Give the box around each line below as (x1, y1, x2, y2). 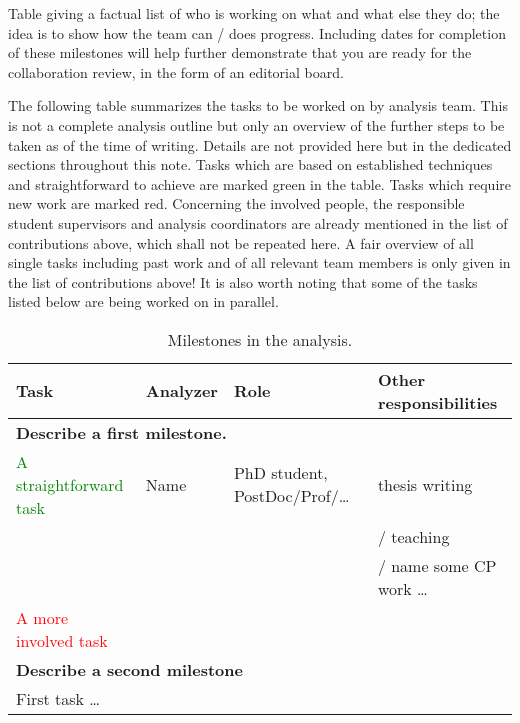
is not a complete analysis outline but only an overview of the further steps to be (8, 114, 505, 135)
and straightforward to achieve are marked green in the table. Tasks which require (8, 173, 511, 194)
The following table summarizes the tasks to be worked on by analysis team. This (8, 95, 508, 116)
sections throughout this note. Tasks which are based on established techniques (8, 154, 493, 175)
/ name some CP (377, 553, 497, 577)
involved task (16, 628, 108, 652)
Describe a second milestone (16, 657, 243, 681)
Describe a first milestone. (16, 420, 227, 444)
